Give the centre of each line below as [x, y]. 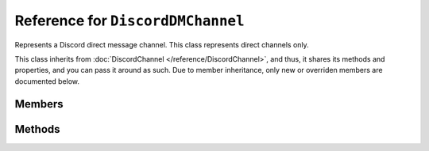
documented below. [47, 81]
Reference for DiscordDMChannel [130, 21]
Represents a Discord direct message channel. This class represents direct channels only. [162, 44]
